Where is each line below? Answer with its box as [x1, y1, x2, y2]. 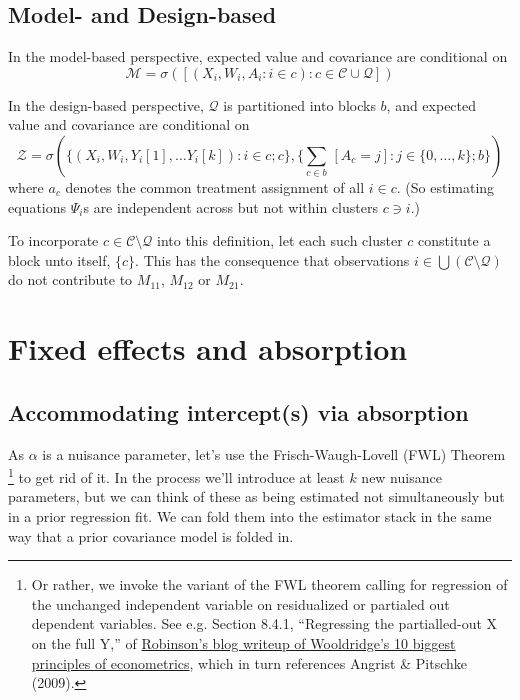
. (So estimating [396, 176, 495, 197]
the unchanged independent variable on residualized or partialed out [31, 593, 450, 614]
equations [8, 196, 67, 217]
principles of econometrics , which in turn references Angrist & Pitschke [31, 652, 467, 673]
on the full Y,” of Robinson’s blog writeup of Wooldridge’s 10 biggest [31, 632, 456, 653]
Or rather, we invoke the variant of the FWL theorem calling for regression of [31, 574, 508, 595]
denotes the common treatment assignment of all [65, 176, 365, 197]
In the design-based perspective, [8, 94, 204, 115]
